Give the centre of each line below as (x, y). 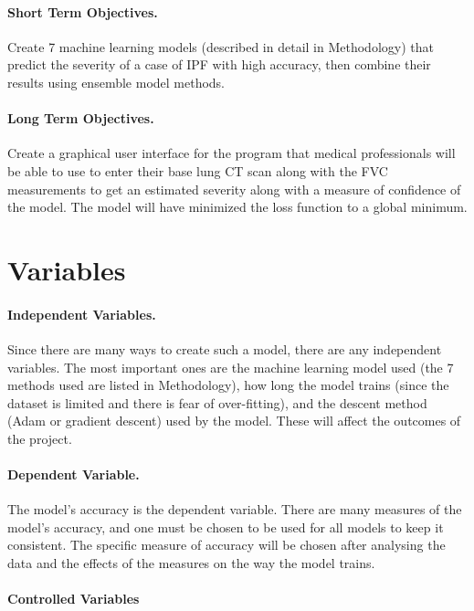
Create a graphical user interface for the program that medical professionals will (232, 153)
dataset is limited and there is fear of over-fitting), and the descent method (217, 402)
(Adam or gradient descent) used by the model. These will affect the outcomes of (234, 421)
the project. (40, 438)
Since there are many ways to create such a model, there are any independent (225, 348)
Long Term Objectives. (81, 118)
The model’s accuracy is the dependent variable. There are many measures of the (235, 509)
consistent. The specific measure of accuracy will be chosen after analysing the (226, 545)
